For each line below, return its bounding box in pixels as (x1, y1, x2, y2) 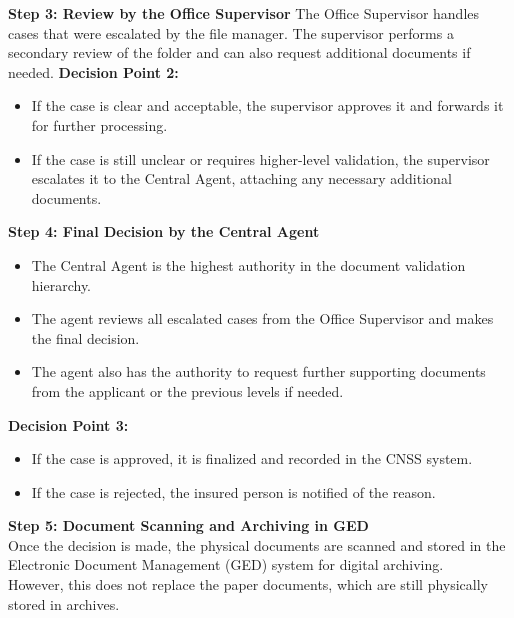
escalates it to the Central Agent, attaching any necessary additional (31, 168, 452, 189)
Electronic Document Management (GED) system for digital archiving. (8, 554, 444, 575)
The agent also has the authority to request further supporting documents (31, 361, 486, 382)
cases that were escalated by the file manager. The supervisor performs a (8, 22, 454, 43)
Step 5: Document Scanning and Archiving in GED (8, 515, 369, 536)
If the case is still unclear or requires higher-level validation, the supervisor (31, 148, 490, 169)
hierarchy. (31, 274, 92, 295)
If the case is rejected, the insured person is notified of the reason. (31, 481, 436, 502)
